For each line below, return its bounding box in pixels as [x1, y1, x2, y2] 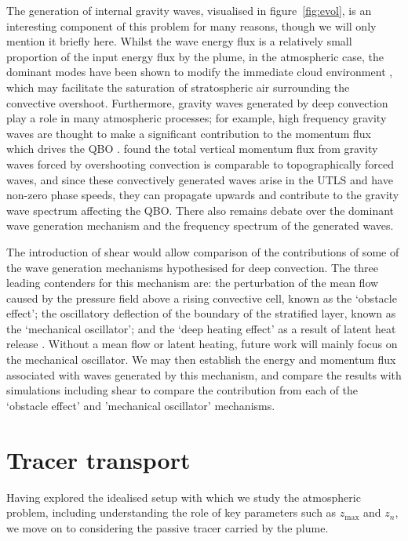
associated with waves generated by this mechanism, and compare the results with [6, 366, 402, 383]
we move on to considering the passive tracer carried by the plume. [6, 519, 329, 536]
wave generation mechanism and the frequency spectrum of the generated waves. [6, 217, 394, 234]
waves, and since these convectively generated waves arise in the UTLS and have [6, 171, 393, 187]
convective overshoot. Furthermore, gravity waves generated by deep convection [6, 94, 388, 111]
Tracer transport [6, 443, 191, 475]
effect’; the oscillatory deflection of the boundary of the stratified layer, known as [6, 305, 396, 321]
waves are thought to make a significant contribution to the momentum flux [6, 125, 371, 141]
